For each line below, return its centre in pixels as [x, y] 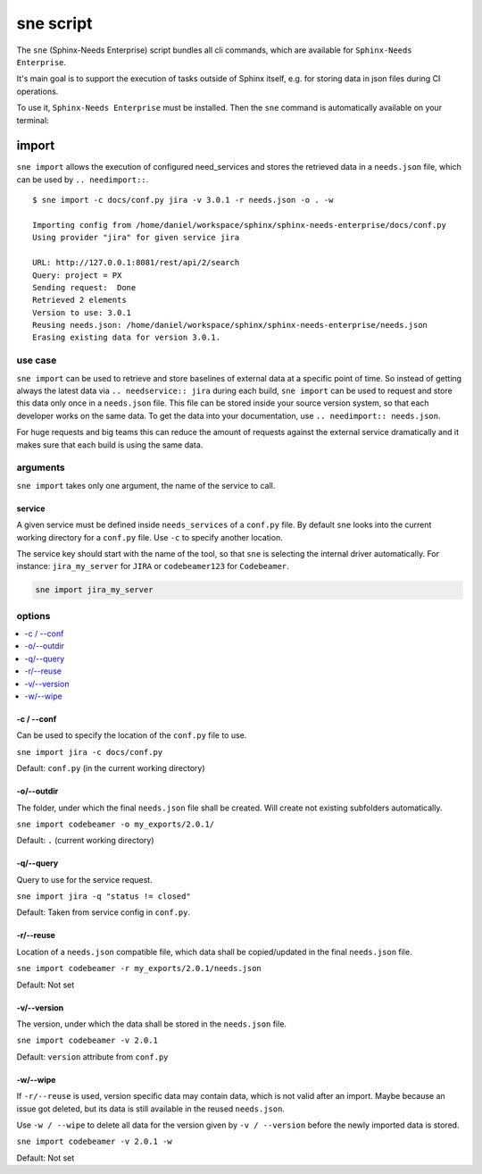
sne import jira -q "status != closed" [104, 897]
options [33, 616]
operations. [37, 91]
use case [37, 360]
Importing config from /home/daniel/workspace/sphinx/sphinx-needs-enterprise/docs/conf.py [239, 225]
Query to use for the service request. [84, 879]
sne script [54, 23]
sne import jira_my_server [94, 590]
